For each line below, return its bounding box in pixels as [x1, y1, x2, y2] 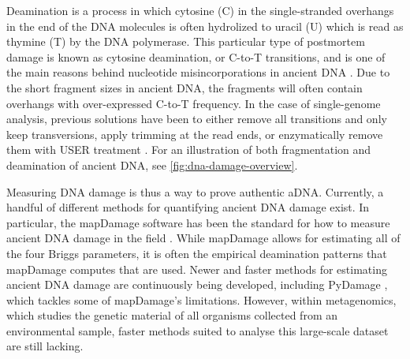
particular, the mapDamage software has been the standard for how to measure [6, 214, 390, 230]
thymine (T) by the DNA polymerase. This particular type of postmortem [6, 33, 365, 50]
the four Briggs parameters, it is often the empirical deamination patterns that [6, 245, 387, 261]
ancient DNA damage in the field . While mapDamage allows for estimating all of [6, 230, 401, 246]
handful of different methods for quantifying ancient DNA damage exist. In [6, 199, 370, 215]
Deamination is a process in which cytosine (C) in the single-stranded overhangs [6, 2, 394, 18]
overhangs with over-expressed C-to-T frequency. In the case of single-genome [6, 95, 381, 111]
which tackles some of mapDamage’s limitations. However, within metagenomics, [6, 291, 397, 308]
